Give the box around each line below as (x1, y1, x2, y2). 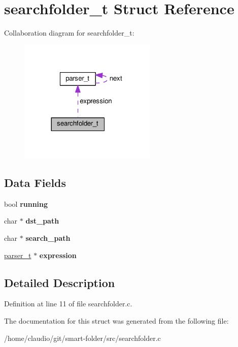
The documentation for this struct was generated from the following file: (4, 316, 229, 326)
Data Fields (4, 175, 66, 191)
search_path (25, 233, 71, 243)
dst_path (25, 215, 59, 226)
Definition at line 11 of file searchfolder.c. (4, 298, 132, 309)
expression (39, 249, 77, 260)
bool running (4, 198, 48, 209)
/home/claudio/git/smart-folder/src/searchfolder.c (4, 332, 161, 343)
